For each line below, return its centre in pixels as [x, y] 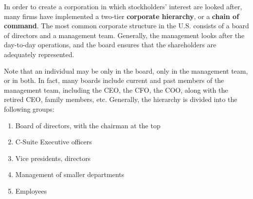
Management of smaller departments [70, 174]
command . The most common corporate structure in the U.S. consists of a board [126, 26]
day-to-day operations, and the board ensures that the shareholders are [110, 45]
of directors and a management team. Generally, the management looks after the [124, 35]
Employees [31, 190]
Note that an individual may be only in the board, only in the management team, [126, 70]
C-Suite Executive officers [54, 142]
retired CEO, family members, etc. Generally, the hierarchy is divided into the [121, 99]
